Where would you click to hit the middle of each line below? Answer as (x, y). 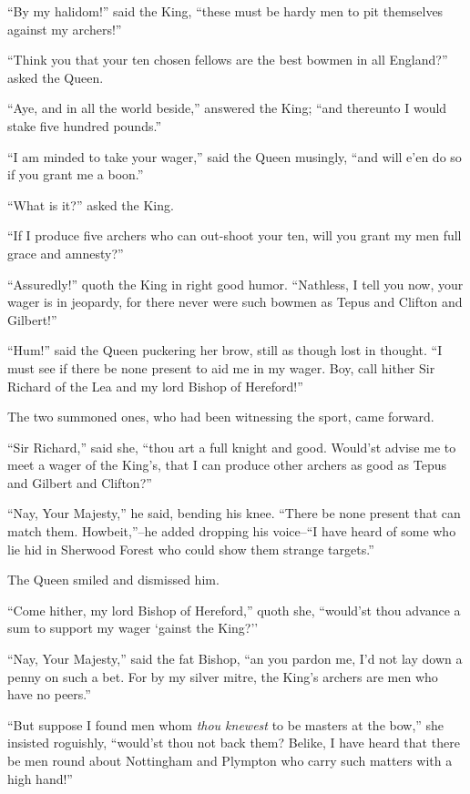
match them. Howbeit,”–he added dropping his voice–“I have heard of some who (232, 531)
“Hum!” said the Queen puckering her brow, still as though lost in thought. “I (225, 350)
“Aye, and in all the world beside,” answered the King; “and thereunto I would (227, 108)
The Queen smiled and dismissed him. (113, 580)
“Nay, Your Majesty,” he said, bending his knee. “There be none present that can (234, 513)
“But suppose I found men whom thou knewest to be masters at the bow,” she (226, 724)
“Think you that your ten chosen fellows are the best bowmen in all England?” (228, 60)
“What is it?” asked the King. (91, 204)
